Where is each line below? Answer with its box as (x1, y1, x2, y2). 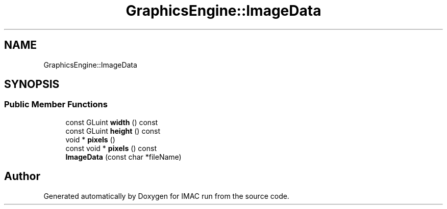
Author (4, 170, 40, 183)
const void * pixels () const (65, 143, 157, 153)
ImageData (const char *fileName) (65, 152, 182, 161)
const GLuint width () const (65, 117, 158, 127)
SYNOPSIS (4, 78, 60, 91)
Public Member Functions (4, 99, 108, 110)
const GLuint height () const (65, 126, 161, 135)
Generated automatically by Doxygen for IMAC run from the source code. (43, 191, 289, 200)
